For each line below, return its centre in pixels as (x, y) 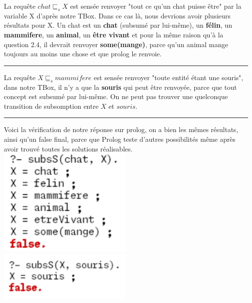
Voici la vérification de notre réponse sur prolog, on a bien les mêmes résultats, (121, 129)
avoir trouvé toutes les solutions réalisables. (68, 148)
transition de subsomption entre (51, 106)
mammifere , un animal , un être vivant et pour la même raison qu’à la (114, 34)
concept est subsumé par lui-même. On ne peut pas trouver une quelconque (116, 96)
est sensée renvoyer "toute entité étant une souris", (168, 77)
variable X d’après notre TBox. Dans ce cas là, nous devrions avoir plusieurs (117, 15)
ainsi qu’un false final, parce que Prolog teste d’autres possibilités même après (120, 139)
